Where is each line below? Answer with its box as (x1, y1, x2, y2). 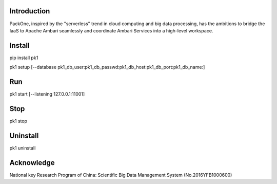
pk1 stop (9, 118, 28, 124)
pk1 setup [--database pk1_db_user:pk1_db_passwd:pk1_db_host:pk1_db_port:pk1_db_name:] (9, 64, 205, 70)
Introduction (9, 7, 50, 15)
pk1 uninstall (9, 144, 36, 151)
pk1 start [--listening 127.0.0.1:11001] (9, 91, 85, 97)
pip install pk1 (9, 54, 38, 61)
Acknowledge (9, 158, 55, 167)
